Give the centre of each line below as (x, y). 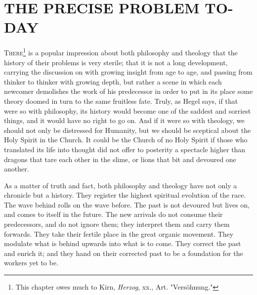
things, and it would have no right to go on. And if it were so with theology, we (124, 120)
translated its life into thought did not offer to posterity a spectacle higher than (125, 149)
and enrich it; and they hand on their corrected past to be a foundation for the (124, 253)
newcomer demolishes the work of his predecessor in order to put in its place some (128, 91)
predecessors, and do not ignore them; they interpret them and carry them (117, 224)
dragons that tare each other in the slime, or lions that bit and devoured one (120, 159)
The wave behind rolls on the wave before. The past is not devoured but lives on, (127, 204)
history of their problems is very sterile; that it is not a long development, (116, 62)
